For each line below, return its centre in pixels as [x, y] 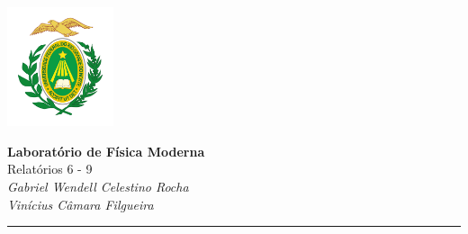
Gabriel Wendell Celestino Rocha [98, 187]
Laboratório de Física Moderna [106, 151]
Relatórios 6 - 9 [50, 169]
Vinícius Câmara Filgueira [81, 204]
